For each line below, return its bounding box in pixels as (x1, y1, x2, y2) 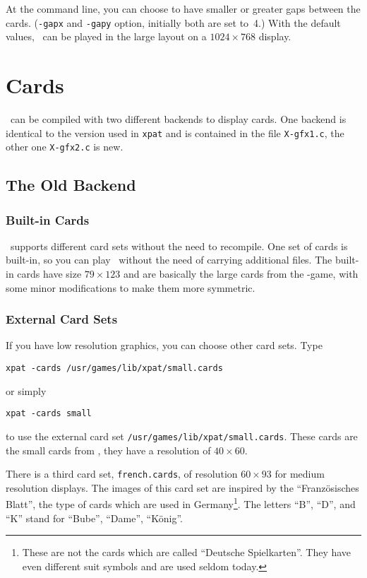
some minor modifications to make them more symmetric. (6, 280, 255, 295)
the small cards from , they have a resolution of (6, 442, 211, 457)
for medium (275, 466, 325, 481)
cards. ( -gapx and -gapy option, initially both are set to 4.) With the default (6, 15, 341, 30)
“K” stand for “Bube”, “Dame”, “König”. (6, 510, 183, 525)
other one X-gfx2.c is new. (6, 139, 124, 154)
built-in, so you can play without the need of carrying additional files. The (6, 252, 332, 267)
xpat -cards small (6, 408, 92, 419)
